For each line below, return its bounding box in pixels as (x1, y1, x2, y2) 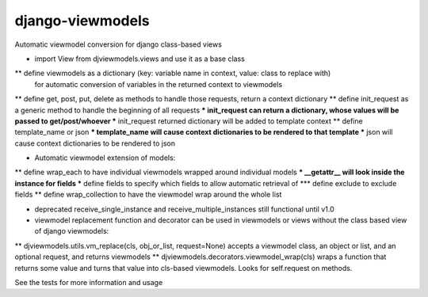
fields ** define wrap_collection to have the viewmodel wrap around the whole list (14, 190, 282, 200)
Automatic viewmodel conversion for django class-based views (14, 40, 222, 49)
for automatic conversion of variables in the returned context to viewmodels (34, 79, 283, 89)
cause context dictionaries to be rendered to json (14, 139, 176, 148)
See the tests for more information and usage (14, 277, 163, 287)
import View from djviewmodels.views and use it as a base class (34, 54, 245, 63)
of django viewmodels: (34, 227, 109, 236)
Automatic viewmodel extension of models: (34, 153, 176, 162)
